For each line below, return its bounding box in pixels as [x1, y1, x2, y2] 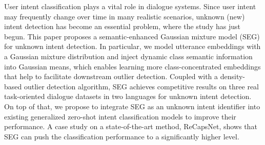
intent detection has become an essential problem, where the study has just [4, 21, 240, 32]
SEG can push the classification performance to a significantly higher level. [4, 131, 239, 141]
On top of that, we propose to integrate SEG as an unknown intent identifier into [4, 101, 260, 111]
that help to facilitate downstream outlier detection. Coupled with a [4, 71, 218, 82]
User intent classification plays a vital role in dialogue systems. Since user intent [4, 1, 256, 11]
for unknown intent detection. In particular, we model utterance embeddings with [4, 41, 261, 52]
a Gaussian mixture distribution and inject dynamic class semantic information [4, 51, 253, 61]
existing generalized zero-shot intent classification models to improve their [4, 111, 236, 122]
